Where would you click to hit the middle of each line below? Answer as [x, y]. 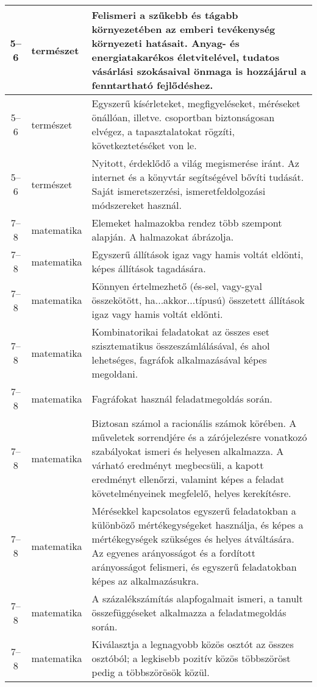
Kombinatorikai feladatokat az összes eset [181, 332]
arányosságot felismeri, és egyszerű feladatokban [194, 567]
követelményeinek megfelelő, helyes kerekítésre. [191, 493]
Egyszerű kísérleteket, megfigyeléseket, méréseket [196, 103]
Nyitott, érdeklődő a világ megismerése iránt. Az [195, 163]
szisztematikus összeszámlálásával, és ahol [181, 346]
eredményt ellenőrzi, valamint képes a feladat [188, 479]
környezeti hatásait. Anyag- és [166, 43]
